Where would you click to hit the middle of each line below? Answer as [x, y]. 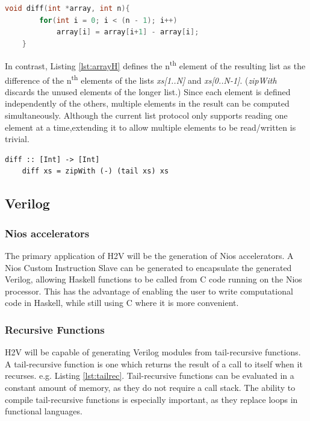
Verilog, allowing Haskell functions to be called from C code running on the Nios [153, 279]
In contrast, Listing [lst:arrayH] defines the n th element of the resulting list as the [155, 65]
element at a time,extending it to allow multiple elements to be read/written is [150, 127]
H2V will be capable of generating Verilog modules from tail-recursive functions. [153, 352]
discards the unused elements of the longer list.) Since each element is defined [148, 91]
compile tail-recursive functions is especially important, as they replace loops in [151, 399]
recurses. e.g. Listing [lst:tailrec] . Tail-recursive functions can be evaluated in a [150, 376]
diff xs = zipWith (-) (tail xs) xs [95, 171]
